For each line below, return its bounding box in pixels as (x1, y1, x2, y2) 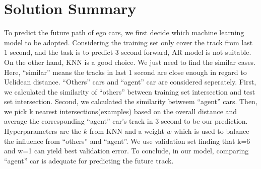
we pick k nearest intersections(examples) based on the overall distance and (4, 106, 237, 116)
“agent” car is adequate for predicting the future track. (4, 155, 174, 165)
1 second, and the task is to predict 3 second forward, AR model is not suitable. (4, 47, 251, 57)
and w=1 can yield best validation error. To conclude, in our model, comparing (4, 145, 249, 156)
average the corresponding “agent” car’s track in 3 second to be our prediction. (4, 116, 248, 126)
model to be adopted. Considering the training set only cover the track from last (4, 37, 253, 47)
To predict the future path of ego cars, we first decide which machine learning (4, 27, 244, 38)
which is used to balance (174, 126, 249, 136)
